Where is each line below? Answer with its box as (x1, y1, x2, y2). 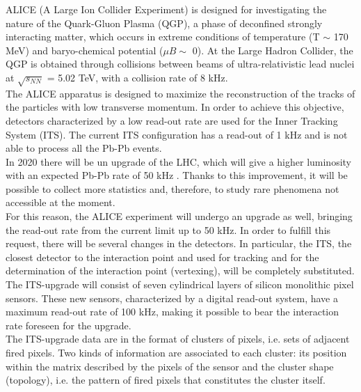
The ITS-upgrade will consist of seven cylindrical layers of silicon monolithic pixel (6, 277, 354, 292)
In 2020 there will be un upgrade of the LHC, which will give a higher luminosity (6, 154, 352, 168)
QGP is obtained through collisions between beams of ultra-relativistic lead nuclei (6, 56, 355, 71)
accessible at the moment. (6, 195, 115, 210)
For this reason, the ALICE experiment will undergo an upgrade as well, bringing (6, 209, 353, 224)
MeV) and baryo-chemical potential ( (6, 42, 163, 57)
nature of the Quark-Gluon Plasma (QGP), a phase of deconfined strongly (6, 15, 323, 30)
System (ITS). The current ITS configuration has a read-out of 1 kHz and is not (6, 127, 348, 141)
